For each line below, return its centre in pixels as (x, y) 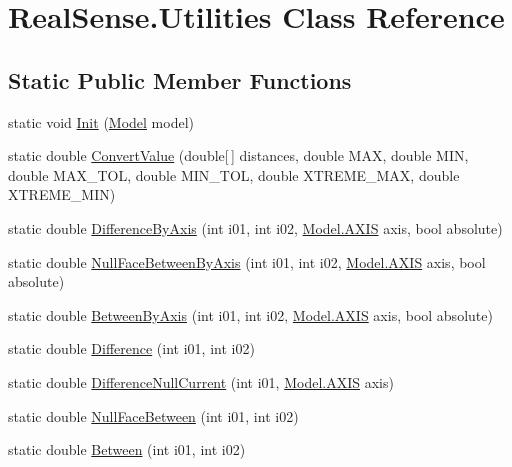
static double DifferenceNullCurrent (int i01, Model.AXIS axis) (201, 381)
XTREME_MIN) (62, 194)
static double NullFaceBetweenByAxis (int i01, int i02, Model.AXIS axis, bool (247, 261)
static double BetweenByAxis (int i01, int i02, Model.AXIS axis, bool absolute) (250, 314)
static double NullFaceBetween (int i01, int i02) (153, 415)
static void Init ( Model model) (101, 121)
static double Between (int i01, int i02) (127, 449)
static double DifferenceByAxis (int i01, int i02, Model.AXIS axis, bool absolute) (255, 227)
